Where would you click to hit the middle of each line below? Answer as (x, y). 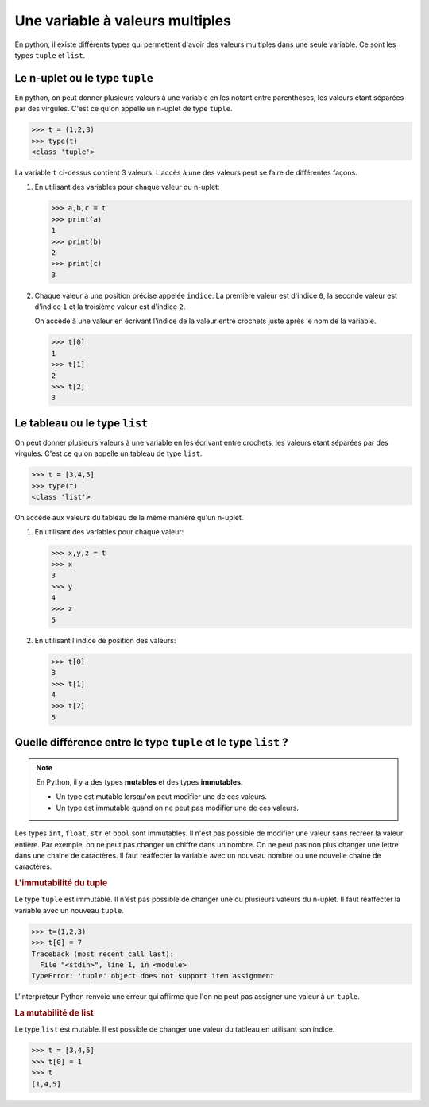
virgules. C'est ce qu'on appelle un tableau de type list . (108, 453)
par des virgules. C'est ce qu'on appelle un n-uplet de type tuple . (124, 109)
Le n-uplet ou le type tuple (84, 78)
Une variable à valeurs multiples (123, 21)
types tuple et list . (50, 55)
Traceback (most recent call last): (103, 954)
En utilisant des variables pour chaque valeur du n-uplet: (127, 187)
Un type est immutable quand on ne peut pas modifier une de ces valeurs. (178, 808)
